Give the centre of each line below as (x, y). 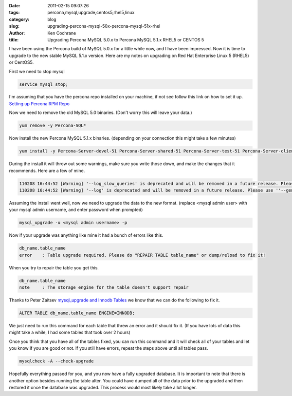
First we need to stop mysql (37, 71)
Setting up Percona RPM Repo (39, 104)
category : (19, 19)
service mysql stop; (44, 84)
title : (14, 39)
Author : (17, 33)
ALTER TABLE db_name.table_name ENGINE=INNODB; (77, 313)
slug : (14, 26)
